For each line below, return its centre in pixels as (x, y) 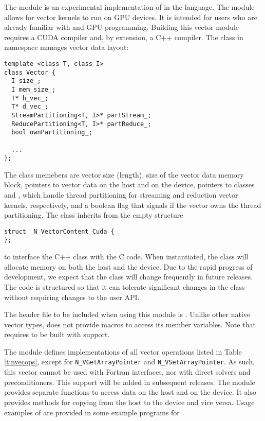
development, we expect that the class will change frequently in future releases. (129, 277)
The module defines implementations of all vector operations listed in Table (123, 351)
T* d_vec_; (30, 107)
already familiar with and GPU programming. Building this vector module (121, 27)
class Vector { (30, 72)
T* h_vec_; (30, 98)
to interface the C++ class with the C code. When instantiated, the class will (126, 257)
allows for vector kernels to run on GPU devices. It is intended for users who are (131, 17)
